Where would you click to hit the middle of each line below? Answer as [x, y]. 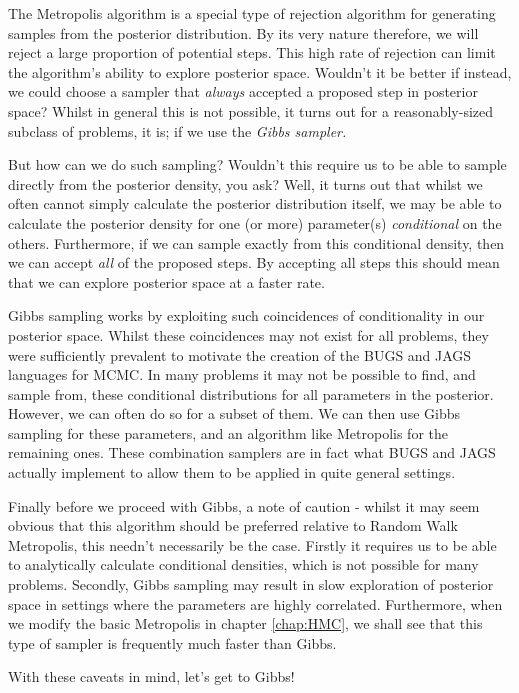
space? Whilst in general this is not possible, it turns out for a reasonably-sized [251, 110]
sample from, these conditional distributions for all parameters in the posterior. [251, 393]
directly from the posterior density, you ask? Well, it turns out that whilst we [245, 183]
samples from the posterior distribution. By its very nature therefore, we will [243, 32]
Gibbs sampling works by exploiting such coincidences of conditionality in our [246, 315]
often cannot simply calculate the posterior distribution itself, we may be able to [255, 203]
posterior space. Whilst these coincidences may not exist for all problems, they [248, 334]
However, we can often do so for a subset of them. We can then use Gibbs [234, 413]
